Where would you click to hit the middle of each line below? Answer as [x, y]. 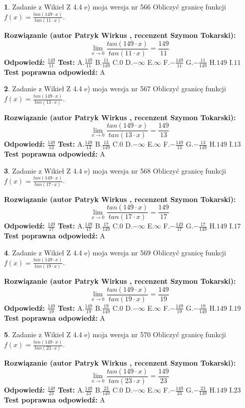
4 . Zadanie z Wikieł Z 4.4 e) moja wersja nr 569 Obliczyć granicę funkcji [115, 252]
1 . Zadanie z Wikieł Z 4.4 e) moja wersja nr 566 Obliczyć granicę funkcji [115, 6]
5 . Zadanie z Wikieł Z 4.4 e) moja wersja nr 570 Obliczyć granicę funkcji [115, 334]
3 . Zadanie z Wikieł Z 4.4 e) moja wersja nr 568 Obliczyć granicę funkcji [115, 170]
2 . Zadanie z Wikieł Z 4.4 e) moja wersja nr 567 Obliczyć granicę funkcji [115, 89]
